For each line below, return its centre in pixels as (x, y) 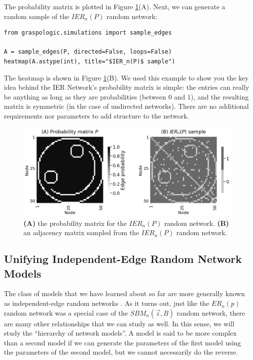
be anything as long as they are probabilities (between (85, 96)
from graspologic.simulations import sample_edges (88, 33)
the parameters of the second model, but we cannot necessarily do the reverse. (121, 352)
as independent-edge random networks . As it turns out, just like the (107, 303)
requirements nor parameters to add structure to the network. (96, 115)
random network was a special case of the (66, 312)
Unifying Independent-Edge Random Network (123, 259)
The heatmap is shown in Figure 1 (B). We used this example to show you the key (126, 77)
